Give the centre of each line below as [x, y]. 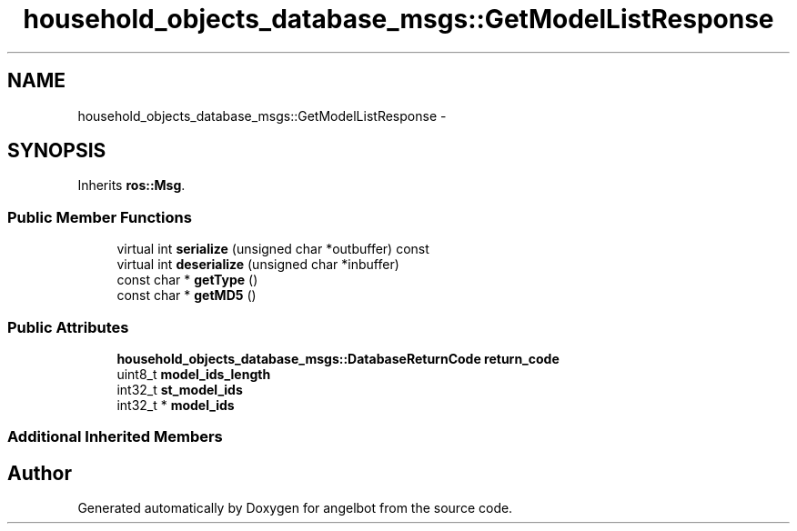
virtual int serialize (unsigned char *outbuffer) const [273, 249]
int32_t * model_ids [176, 405]
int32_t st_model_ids [180, 389]
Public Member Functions [100, 217]
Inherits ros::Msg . [131, 185]
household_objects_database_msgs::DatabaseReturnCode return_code [338, 358]
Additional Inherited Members [115, 437]
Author [40, 473]
